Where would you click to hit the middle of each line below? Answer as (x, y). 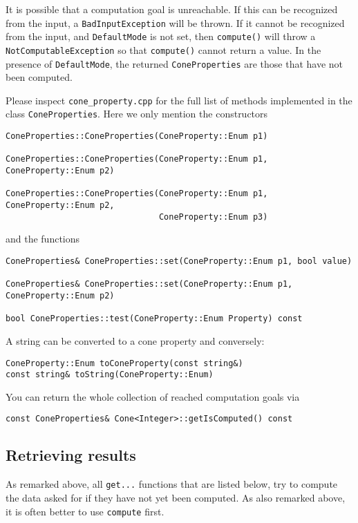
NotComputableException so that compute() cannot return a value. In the (163, 49)
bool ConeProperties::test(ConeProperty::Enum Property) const (154, 319)
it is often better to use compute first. (85, 511)
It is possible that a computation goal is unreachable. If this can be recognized (172, 9)
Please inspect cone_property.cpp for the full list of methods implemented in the (179, 100)
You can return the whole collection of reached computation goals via (153, 396)
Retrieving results (71, 455)
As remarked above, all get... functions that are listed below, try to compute (172, 484)
